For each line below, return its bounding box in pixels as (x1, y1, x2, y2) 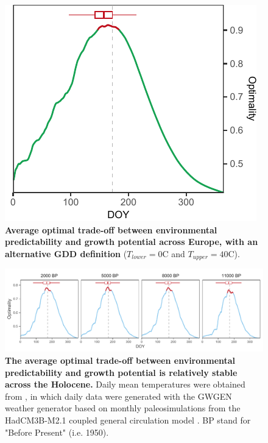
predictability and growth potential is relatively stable (5, 366, 238, 378)
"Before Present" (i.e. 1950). (5, 425, 109, 438)
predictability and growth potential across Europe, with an (5, 235, 258, 248)
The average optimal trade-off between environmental (5, 354, 236, 367)
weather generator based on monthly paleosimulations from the (5, 402, 241, 414)
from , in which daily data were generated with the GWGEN (5, 389, 232, 402)
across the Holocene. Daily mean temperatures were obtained (5, 378, 245, 391)
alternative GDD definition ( (5, 247, 127, 260)
